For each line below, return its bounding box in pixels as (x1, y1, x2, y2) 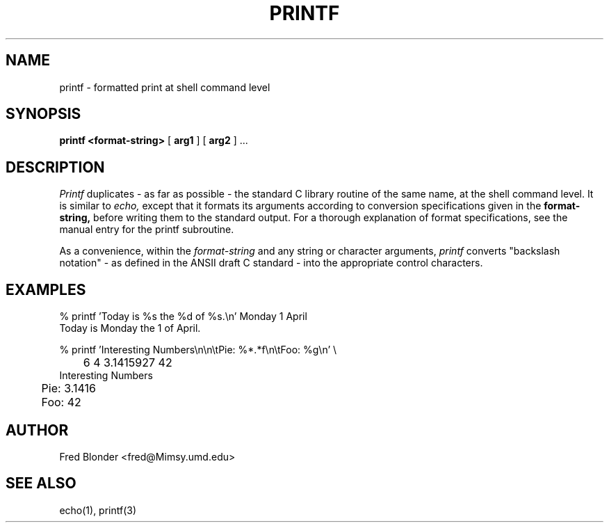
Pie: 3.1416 (41, 381, 96, 396)
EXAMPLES (6, 280, 86, 298)
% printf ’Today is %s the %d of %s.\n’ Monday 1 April (59, 310, 307, 323)
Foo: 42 (41, 395, 81, 410)
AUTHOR (6, 421, 69, 439)
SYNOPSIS (6, 105, 81, 123)
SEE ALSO (6, 474, 76, 493)
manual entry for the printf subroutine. (59, 223, 234, 236)
